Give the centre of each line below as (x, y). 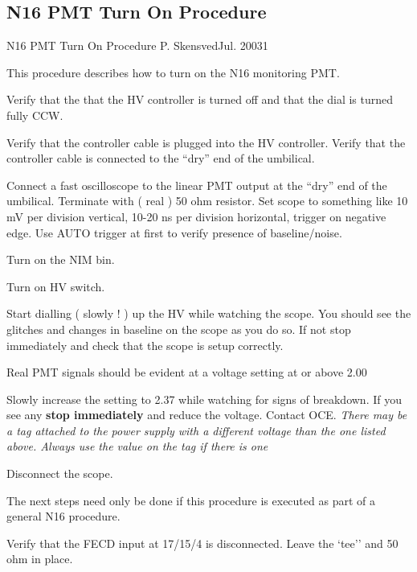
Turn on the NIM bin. (61, 259)
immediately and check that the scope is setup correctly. (145, 345)
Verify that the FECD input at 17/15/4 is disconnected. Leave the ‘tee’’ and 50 (202, 543)
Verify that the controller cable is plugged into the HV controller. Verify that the (206, 142)
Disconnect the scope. (60, 473)
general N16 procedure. (63, 516)
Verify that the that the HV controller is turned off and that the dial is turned (200, 99)
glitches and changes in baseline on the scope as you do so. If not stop (179, 329)
